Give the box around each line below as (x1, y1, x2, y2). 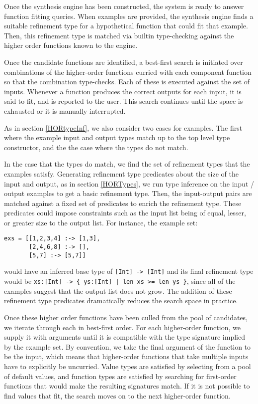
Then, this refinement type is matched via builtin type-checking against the (4, 30, 234, 40)
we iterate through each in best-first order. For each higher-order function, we (4, 322, 241, 332)
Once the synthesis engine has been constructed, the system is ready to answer (4, 1, 244, 11)
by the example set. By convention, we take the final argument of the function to (4, 341, 251, 352)
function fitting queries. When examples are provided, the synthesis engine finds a (4, 10, 254, 21)
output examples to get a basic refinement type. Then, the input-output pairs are (4, 188, 252, 199)
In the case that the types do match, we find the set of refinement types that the (4, 159, 250, 169)
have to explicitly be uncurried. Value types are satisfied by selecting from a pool (4, 361, 251, 371)
